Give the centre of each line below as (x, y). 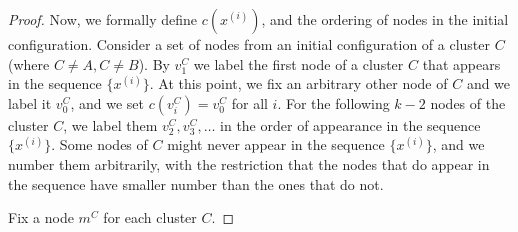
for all (249, 102)
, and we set (107, 102)
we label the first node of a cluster (298, 63)
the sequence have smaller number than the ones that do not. (196, 183)
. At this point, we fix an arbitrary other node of (298, 83)
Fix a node (41, 217)
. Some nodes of (99, 144)
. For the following (333, 102)
